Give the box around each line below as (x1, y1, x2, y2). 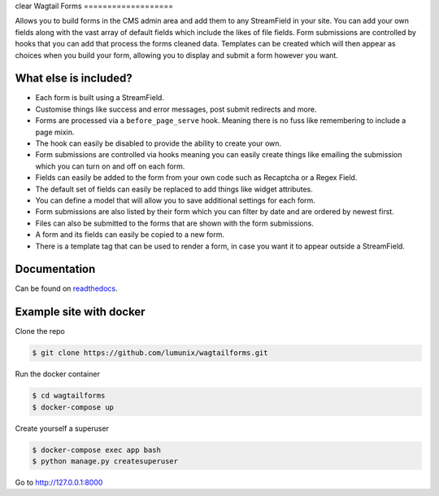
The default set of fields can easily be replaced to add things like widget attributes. (35, 184, 313, 194)
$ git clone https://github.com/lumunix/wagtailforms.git (32, 349, 268, 358)
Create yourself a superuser (15, 424, 110, 433)
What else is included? (15, 72, 133, 86)
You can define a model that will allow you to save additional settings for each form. (35, 195, 316, 205)
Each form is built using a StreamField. (35, 93, 164, 103)
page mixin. (35, 127, 75, 137)
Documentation (15, 262, 96, 276)
